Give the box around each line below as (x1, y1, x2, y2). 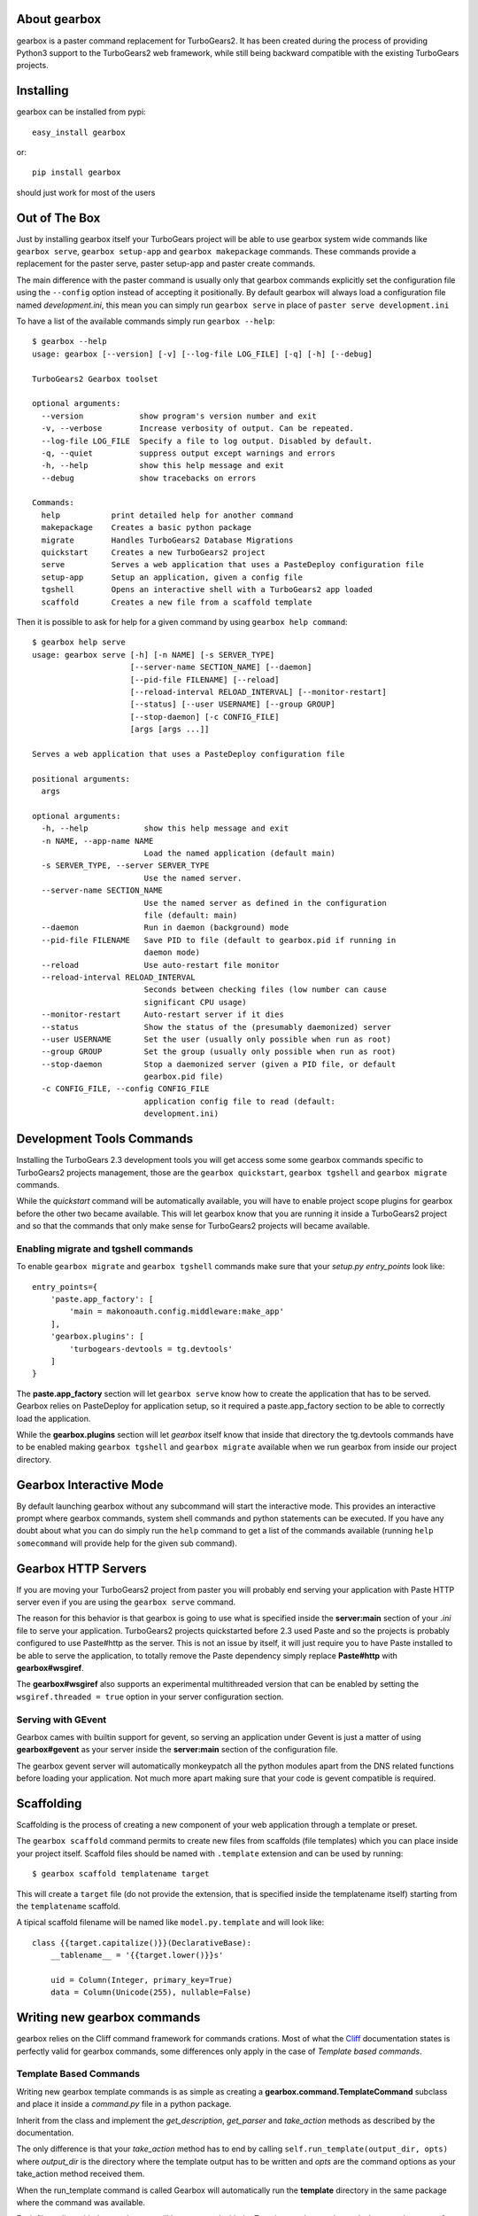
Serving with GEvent (16, 1713, 107, 1726)
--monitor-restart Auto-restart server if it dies (41, 1010, 285, 1019)
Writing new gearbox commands (16, 2010, 201, 2025)
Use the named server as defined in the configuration (143, 898, 387, 908)
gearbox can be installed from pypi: (16, 106, 146, 117)
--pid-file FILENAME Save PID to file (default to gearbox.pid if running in (41, 935, 397, 945)
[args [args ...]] (129, 724, 210, 735)
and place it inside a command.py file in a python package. (16, 2099, 232, 2110)
